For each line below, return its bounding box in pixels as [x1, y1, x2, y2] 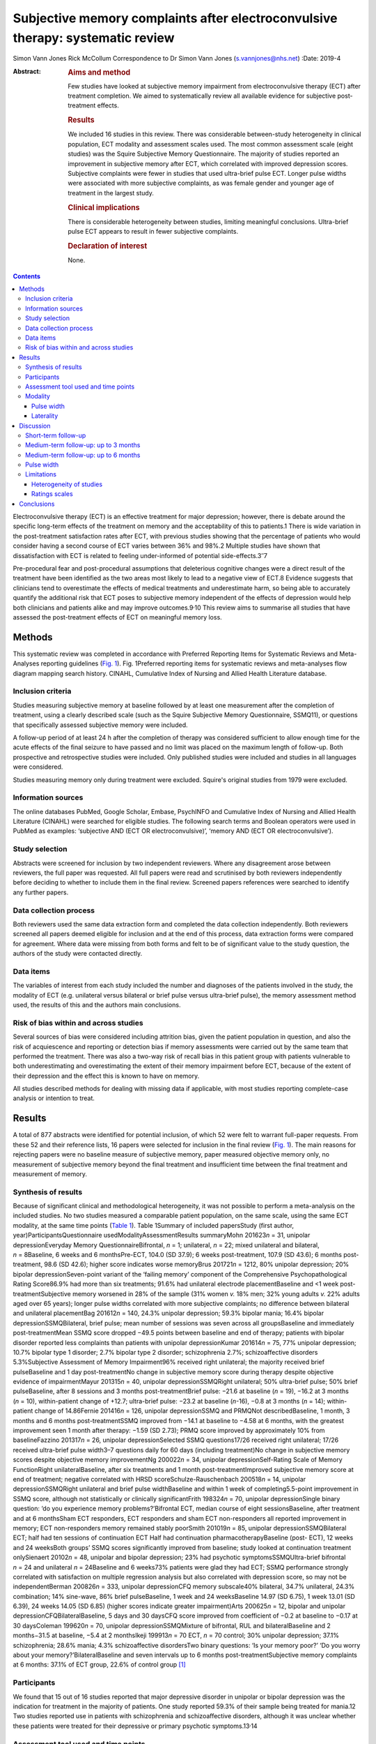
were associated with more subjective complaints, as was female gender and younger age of [68, 179, 334, 188]
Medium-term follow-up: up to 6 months [25, 451, 141, 459]
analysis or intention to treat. [13, 1094, 95, 1102]
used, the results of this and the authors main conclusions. [13, 1000, 181, 1009]
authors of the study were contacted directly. [13, 949, 143, 958]
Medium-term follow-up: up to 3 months [25, 441, 141, 449]
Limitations [25, 470, 57, 479]
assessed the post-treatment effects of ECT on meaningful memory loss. [13, 612, 222, 621]
